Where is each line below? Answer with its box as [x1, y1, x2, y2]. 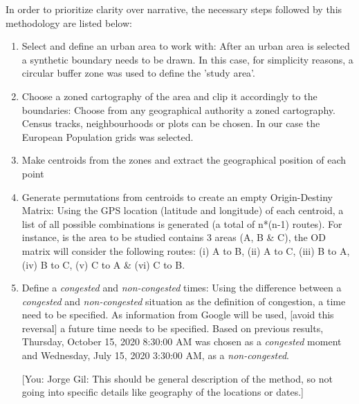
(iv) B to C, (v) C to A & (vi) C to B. [21, 257, 185, 271]
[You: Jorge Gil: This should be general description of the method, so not [21, 371, 333, 385]
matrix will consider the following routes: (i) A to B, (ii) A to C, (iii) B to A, [21, 243, 350, 258]
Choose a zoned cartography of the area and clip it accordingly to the [21, 88, 317, 103]
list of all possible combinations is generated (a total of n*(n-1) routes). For [21, 216, 342, 231]
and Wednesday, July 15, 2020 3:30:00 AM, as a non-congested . [21, 348, 289, 363]
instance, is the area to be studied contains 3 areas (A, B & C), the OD [21, 230, 326, 244]
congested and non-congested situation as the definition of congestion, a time [21, 294, 346, 308]
